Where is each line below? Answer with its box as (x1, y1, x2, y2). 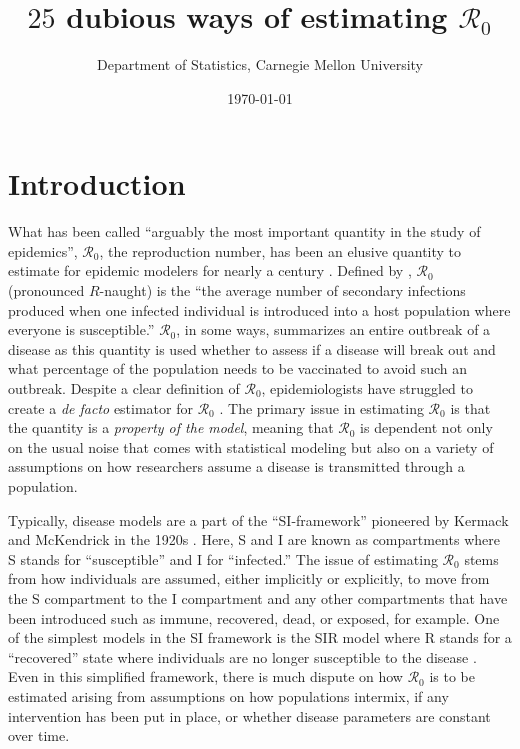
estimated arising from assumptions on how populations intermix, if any (8, 685, 449, 706)
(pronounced (8, 280, 85, 301)
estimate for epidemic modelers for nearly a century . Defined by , (8, 260, 412, 281)
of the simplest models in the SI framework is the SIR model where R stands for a (8, 627, 512, 648)
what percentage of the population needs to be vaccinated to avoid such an (8, 358, 468, 379)
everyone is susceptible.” (8, 319, 155, 340)
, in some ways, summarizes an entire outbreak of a (176, 319, 491, 340)
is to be (429, 666, 475, 687)
